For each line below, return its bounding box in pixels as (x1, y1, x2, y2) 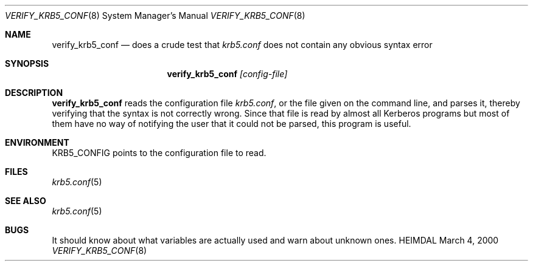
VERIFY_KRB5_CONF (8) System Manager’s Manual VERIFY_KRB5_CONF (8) (5, 10, 305, 21)
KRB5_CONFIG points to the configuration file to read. (52, 148, 266, 158)
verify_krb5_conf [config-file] (167, 69, 288, 79)
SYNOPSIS (5, 58, 49, 69)
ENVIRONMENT (5, 137, 69, 148)
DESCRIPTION (5, 87, 63, 98)
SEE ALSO (5, 196, 46, 206)
